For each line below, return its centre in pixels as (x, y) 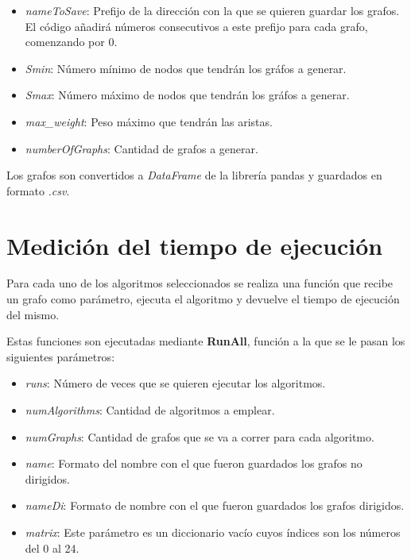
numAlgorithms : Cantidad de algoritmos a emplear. (150, 410)
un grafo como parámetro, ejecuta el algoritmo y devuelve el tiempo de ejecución (203, 299)
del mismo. (33, 314)
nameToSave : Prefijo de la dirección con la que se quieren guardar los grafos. (212, 10)
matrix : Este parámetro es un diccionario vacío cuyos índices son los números (213, 532)
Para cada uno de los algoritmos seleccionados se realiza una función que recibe (200, 283)
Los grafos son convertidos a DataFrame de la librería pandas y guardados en (194, 175)
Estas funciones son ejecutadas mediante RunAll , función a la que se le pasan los (206, 341)
